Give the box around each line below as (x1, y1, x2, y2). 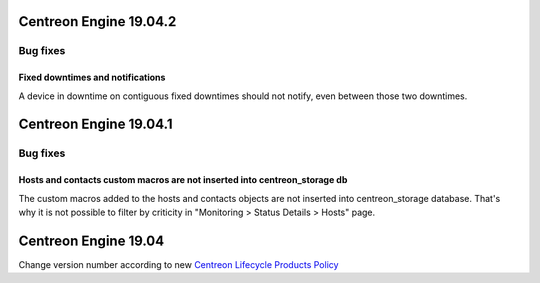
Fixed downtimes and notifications (18, 71, 166, 84)
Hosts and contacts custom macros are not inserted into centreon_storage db (18, 174, 348, 186)
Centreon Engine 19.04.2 (18, 13, 177, 30)
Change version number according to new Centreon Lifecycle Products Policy (18, 258, 339, 270)
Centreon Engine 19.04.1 (18, 116, 173, 133)
